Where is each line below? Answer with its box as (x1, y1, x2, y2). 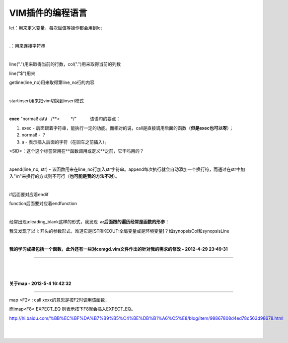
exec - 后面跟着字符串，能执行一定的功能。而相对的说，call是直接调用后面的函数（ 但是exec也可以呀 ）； (21, 125, 233, 131)
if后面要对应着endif (9, 191, 49, 197)
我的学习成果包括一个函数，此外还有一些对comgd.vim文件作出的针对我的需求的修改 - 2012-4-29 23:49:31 (9, 246, 228, 252)
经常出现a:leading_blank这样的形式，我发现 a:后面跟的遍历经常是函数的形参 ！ (9, 219, 170, 225)
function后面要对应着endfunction (9, 201, 77, 206)
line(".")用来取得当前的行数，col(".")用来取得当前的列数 (9, 61, 121, 67)
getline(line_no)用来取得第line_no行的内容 (9, 79, 95, 85)
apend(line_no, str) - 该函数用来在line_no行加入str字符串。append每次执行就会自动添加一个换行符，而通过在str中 (9, 166, 241, 172)
